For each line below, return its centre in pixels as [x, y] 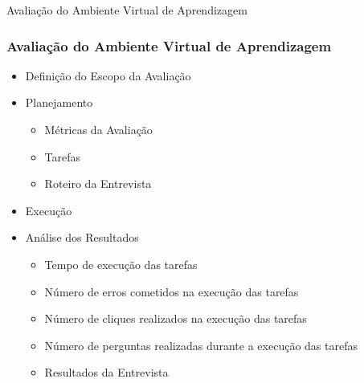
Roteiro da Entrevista [98, 183]
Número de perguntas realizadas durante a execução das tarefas [201, 345]
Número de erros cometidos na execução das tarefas [172, 291]
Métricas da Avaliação [98, 129]
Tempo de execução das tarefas [121, 264]
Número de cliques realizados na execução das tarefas [176, 318]
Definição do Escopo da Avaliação [108, 75]
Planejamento [59, 102]
